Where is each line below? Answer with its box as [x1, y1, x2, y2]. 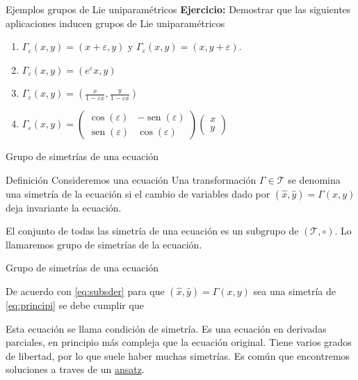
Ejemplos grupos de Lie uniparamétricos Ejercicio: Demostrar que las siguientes [6, 2, 351, 16]
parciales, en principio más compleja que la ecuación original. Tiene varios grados [6, 335, 352, 349]
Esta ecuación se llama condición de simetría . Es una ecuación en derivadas [6, 321, 327, 335]
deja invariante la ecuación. [6, 200, 122, 214]
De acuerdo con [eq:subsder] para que [6, 283, 165, 298]
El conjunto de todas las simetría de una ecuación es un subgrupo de [6, 223, 299, 238]
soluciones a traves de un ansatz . [6, 362, 145, 377]
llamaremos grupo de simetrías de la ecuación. [6, 237, 202, 251]
